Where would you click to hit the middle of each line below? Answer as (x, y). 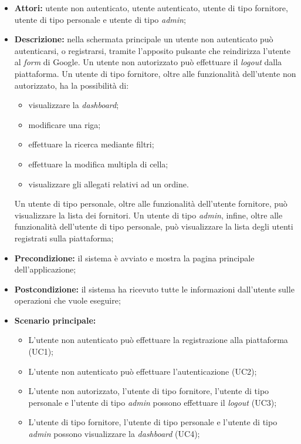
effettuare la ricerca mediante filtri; (91, 144)
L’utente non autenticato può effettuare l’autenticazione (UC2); (143, 371)
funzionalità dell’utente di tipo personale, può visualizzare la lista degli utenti (154, 226)
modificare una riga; (65, 124)
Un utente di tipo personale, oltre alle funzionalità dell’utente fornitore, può (151, 203)
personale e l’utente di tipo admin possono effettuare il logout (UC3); (153, 402)
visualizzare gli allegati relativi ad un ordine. (109, 184)
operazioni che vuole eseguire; (67, 300)
